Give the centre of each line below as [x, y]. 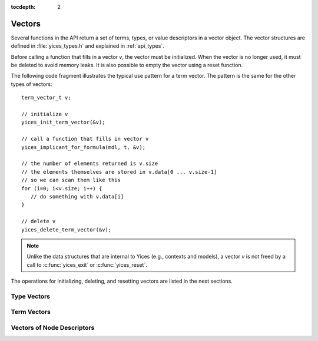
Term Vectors [31, 312]
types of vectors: [32, 84]
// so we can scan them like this [71, 180]
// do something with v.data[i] [77, 196]
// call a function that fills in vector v [85, 139]
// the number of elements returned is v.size [90, 164]
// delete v [39, 221]
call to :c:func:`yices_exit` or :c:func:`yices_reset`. [87, 264]
